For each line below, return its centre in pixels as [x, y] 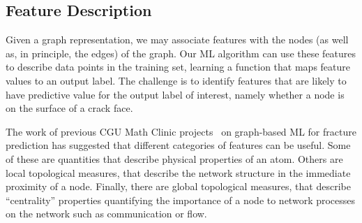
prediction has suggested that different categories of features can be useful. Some [178, 145]
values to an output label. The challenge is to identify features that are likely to [176, 80]
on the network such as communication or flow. [106, 214]
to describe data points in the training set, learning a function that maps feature [178, 67]
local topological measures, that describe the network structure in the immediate [178, 172]
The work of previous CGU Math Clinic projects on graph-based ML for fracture [181, 131]
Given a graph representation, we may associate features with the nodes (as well [177, 39]
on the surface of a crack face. [69, 108]
